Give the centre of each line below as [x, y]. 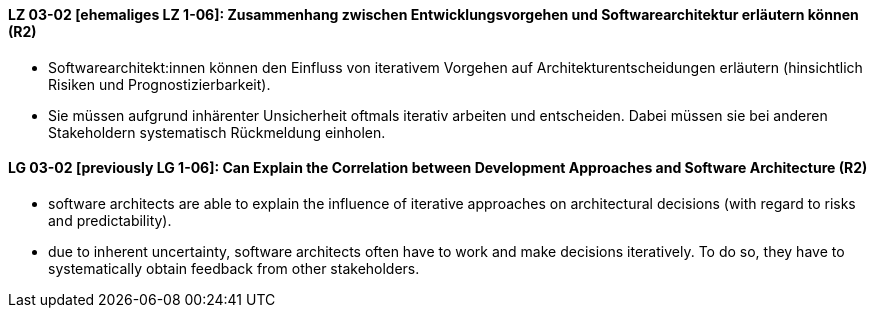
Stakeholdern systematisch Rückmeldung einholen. [217, 132]
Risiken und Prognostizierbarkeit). [159, 84]
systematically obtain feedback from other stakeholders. [234, 268]
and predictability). [110, 220]
